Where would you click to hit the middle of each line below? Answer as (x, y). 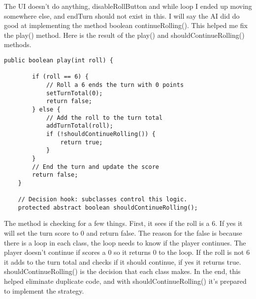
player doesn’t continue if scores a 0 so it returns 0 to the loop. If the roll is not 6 (127, 252)
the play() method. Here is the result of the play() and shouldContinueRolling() (124, 35)
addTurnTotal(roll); (80, 126)
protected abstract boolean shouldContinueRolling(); (108, 207)
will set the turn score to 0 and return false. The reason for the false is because (123, 233)
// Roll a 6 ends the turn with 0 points (115, 85)
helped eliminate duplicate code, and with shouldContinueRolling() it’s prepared (125, 281)
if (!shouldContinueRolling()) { (101, 134)
